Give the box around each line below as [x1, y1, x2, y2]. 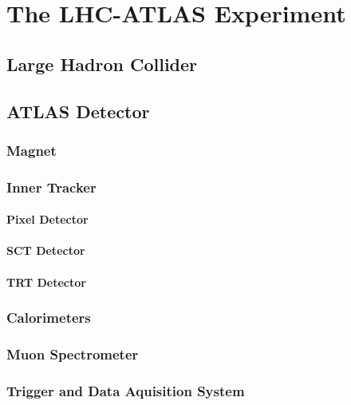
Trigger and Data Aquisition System [6, 380, 245, 400]
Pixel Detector [6, 211, 89, 228]
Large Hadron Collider [6, 51, 198, 76]
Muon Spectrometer [6, 343, 139, 363]
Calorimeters [6, 308, 91, 328]
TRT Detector [6, 273, 86, 290]
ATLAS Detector [6, 98, 150, 123]
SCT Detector [6, 242, 85, 259]
